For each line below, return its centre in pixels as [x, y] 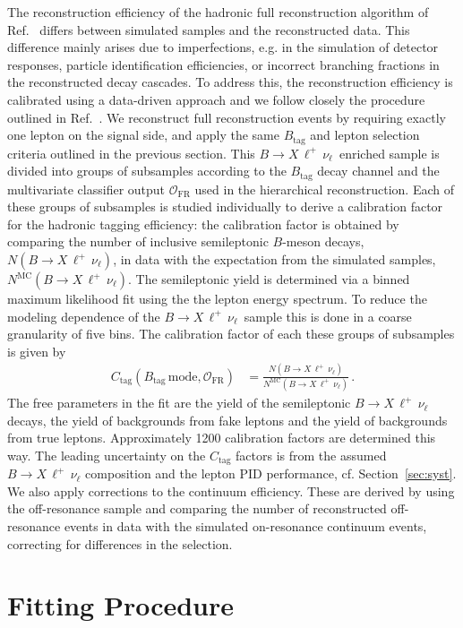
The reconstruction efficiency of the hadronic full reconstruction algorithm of [218, 12]
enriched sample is [389, 153]
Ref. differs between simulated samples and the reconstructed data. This [209, 29]
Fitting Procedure [121, 605]
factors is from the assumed [311, 455]
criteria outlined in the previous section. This [131, 153]
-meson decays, [323, 241]
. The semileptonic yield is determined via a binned [269, 279]
